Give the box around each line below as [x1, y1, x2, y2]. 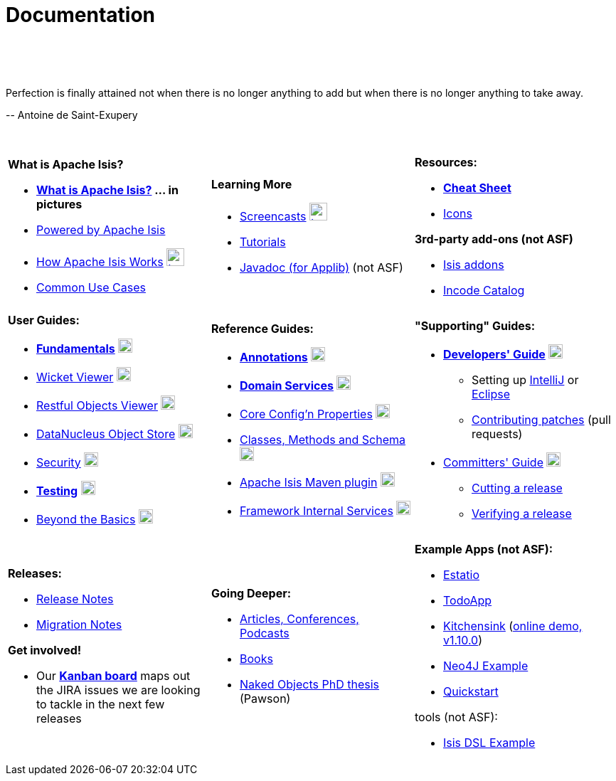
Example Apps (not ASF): [414, 541, 553, 556]
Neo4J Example [442, 658, 529, 673]
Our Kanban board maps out [36, 668, 191, 683]
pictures [36, 197, 83, 212]
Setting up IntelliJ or [471, 372, 579, 387]
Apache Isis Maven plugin [239, 474, 378, 489]
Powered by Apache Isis [36, 223, 166, 238]
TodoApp [442, 593, 492, 607]
